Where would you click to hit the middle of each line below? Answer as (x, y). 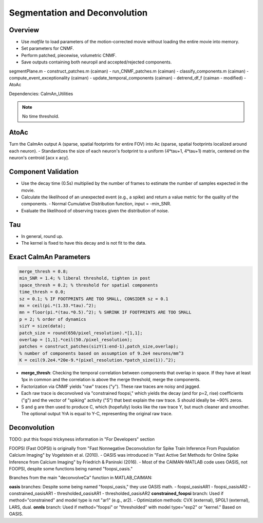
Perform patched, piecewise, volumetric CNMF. (69, 55)
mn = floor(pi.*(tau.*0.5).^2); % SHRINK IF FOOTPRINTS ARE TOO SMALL (105, 312)
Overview (24, 30)
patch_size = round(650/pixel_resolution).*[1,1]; (81, 333)
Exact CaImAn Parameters (50, 257)
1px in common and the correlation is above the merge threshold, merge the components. (111, 380)
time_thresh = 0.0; (42, 292)
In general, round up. (42, 236)
